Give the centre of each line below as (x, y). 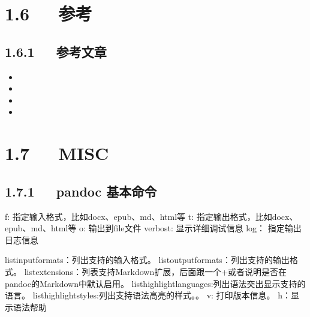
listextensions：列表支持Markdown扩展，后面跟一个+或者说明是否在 (156, 271)
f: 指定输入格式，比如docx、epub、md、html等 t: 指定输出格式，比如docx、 (151, 216)
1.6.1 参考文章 (56, 51)
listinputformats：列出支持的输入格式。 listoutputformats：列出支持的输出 (147, 260)
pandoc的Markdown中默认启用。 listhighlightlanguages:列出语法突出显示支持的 (155, 283)
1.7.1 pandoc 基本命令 (81, 191)
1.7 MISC (57, 153)
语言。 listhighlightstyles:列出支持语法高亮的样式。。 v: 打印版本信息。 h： (148, 295)
